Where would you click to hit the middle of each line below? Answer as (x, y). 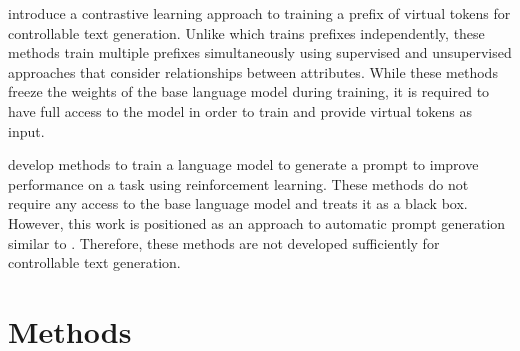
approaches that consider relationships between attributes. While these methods (253, 71)
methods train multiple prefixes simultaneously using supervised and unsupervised (260, 52)
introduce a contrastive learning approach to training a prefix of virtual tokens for (259, 13)
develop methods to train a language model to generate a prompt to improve (243, 164)
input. (26, 130)
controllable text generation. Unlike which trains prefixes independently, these (246, 32)
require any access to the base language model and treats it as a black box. (238, 203)
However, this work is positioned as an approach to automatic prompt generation (257, 222)
